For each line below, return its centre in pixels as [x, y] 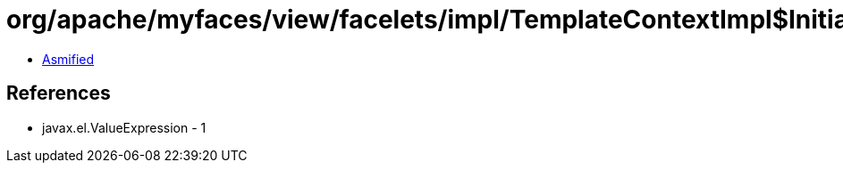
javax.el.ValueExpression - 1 [124, 127]
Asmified [68, 59]
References [59, 93]
